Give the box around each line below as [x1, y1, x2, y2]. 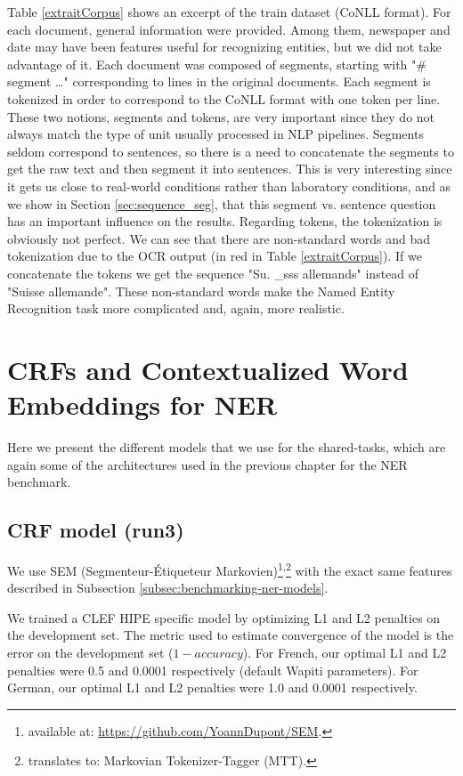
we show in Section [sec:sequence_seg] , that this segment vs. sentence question [7, 194, 436, 213]
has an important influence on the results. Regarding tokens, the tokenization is [7, 212, 443, 230]
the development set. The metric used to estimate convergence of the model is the [7, 626, 454, 644]
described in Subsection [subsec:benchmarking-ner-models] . [7, 578, 329, 597]
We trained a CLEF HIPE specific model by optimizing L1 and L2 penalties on [7, 608, 441, 626]
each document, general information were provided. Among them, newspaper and [7, 20, 451, 38]
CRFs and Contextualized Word [7, 351, 409, 387]
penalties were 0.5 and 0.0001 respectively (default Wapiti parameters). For [7, 660, 418, 679]
